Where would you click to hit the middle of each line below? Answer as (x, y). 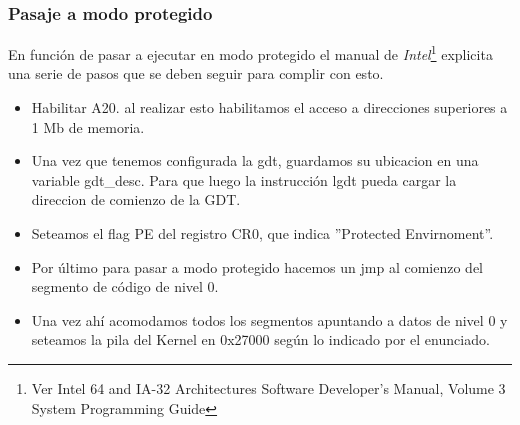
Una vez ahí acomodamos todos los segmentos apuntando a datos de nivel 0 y (269, 319)
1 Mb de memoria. (88, 126)
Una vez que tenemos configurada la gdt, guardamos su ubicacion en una (255, 160)
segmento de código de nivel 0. (125, 286)
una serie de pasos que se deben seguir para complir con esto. (196, 73)
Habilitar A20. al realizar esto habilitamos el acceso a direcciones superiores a (269, 107)
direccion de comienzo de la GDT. (136, 199)
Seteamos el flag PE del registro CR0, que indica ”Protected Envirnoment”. (262, 233)
